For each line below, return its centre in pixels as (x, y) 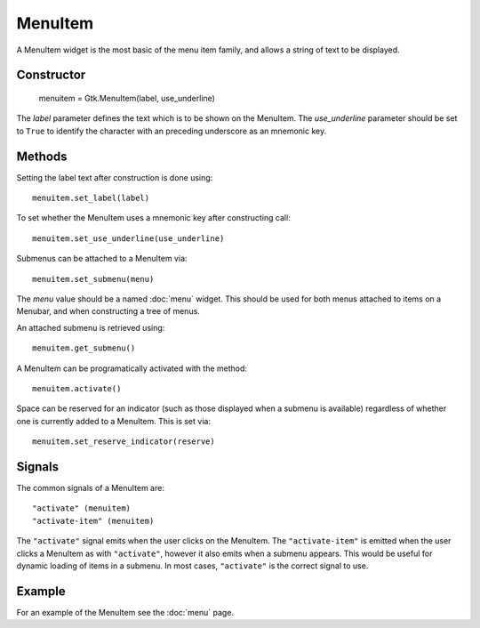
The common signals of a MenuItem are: (90, 488)
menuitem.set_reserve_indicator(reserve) (124, 442)
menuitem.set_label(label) (91, 198)
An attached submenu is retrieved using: (91, 327)
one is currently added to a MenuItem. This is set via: (113, 421)
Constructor (51, 75)
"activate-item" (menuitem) (93, 521)
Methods (42, 156)
